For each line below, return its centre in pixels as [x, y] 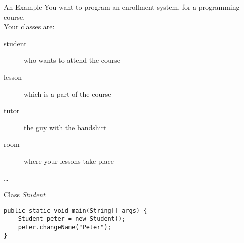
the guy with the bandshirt [65, 127]
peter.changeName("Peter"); [65, 228]
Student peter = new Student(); [72, 219]
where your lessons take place [69, 161]
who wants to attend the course [72, 60]
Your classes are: [29, 26]
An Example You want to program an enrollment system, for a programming [122, 7]
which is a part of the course [68, 93]
